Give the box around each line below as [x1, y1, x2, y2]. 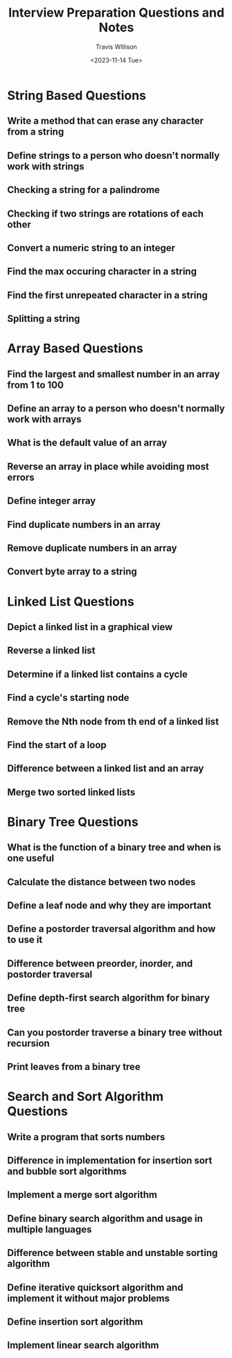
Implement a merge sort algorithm [7, 1189, 158, 1201]
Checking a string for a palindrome [7, 184, 161, 196]
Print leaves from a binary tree [7, 1061, 141, 1073]
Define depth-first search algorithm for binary [7, 992, 210, 1004]
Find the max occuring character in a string [7, 266, 197, 278]
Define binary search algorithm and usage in [7, 1212, 203, 1224]
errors [7, 471, 35, 483]
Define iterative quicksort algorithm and [7, 1282, 184, 1293]
